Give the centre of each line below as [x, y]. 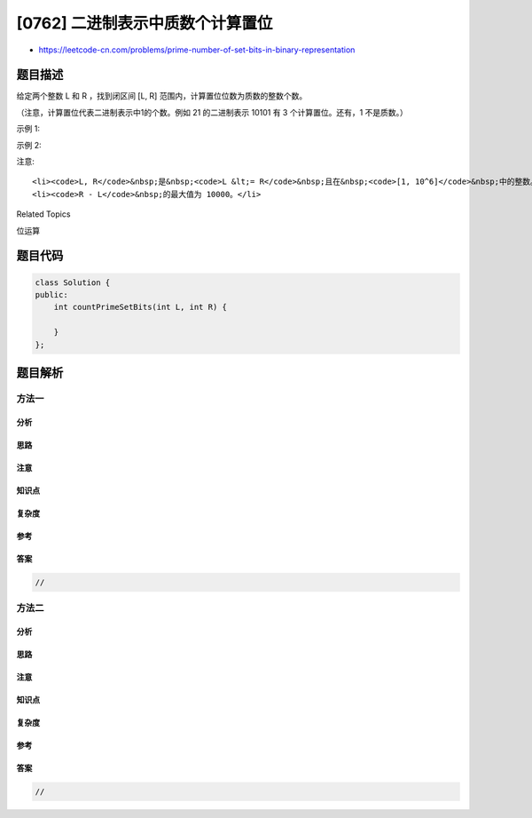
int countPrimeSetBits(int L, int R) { [141, 307]
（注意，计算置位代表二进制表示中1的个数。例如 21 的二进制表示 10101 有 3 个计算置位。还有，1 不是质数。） [212, 112]
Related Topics [43, 214]
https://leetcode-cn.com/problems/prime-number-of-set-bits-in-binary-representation [197, 50]
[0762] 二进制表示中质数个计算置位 [145, 23]
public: [51, 294]
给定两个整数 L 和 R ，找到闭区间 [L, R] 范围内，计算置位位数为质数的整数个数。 [162, 96]
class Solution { [73, 282]
